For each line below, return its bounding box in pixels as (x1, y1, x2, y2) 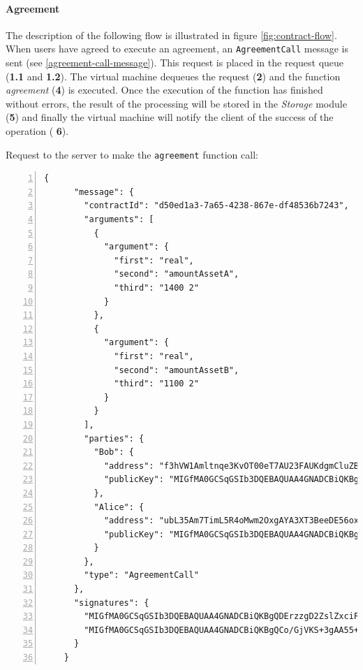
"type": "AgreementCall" (84, 570, 199, 581)
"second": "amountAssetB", (114, 365, 239, 375)
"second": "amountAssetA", (114, 269, 239, 279)
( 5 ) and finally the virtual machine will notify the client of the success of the (6, 110, 334, 124)
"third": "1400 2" (114, 283, 199, 293)
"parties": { (84, 433, 145, 444)
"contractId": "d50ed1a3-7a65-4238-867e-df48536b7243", (84, 201, 349, 211)
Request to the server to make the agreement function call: (6, 147, 258, 161)
